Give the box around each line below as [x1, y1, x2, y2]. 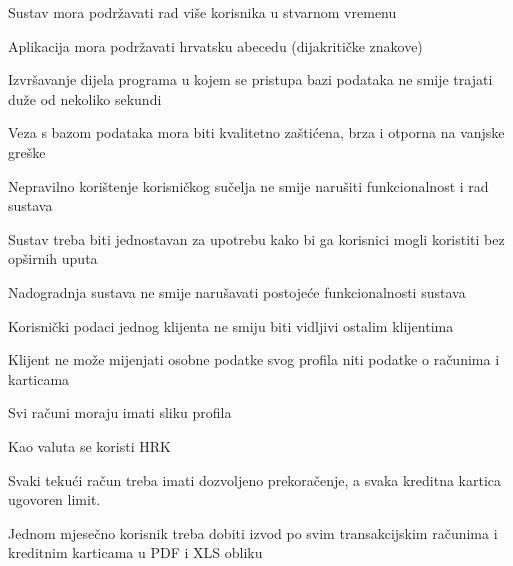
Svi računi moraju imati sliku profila [8, 402, 232, 423]
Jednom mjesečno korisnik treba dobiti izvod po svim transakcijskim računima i [8, 522, 498, 543]
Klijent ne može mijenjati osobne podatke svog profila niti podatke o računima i [8, 349, 500, 370]
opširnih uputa [8, 248, 98, 269]
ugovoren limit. [8, 489, 101, 510]
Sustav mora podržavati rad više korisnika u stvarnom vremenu [8, 2, 397, 22]
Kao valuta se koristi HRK [8, 435, 171, 456]
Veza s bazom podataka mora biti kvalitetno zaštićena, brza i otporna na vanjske [8, 122, 505, 143]
